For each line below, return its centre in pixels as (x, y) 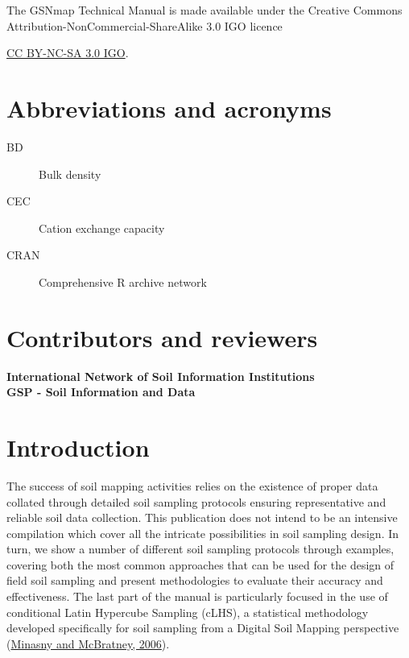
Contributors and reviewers (162, 337)
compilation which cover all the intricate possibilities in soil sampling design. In (203, 533)
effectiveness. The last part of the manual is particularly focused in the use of (197, 596)
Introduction (78, 447)
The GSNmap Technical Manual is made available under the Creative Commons (204, 10)
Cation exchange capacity (102, 228)
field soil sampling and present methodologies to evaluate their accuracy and (195, 580)
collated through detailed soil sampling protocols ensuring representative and (196, 501)
